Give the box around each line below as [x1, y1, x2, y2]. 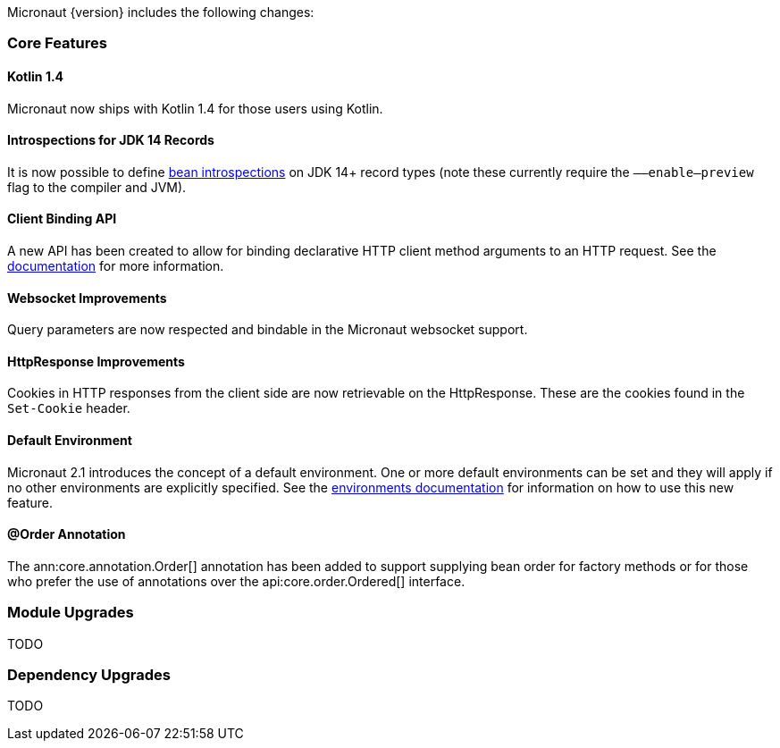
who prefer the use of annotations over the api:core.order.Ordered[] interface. [7, 573, 465, 589]
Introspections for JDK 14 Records [7, 132, 214, 148]
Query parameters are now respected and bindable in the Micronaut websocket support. [7, 322, 528, 338]
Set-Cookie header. [7, 400, 130, 416]
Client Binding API [7, 211, 117, 227]
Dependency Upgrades [7, 666, 171, 685]
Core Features [7, 34, 107, 53]
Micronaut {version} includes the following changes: [7, 4, 315, 20]
